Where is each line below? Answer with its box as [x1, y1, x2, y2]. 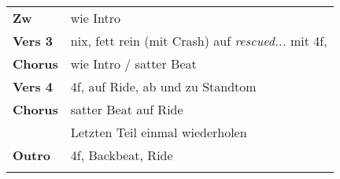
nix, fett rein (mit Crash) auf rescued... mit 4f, [70, 32, 327, 50]
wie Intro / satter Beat [70, 54, 197, 73]
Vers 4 [13, 77, 53, 95]
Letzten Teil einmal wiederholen [70, 123, 247, 141]
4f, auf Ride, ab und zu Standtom [70, 77, 257, 95]
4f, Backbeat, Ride [70, 146, 173, 164]
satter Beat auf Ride [70, 100, 183, 118]
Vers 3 [13, 32, 53, 50]
